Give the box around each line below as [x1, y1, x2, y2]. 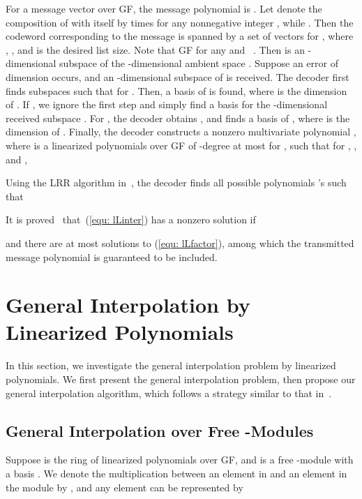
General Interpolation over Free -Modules [6, 419, 314, 441]
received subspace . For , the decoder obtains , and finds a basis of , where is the [6, 110, 350, 125]
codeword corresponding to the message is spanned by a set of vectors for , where [6, 29, 354, 43]
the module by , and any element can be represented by [6, 479, 243, 494]
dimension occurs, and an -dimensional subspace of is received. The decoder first [6, 69, 349, 84]
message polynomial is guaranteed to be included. [6, 249, 218, 264]
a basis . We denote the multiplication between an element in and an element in [6, 466, 347, 480]
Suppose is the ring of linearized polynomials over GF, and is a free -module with [6, 452, 354, 467]
